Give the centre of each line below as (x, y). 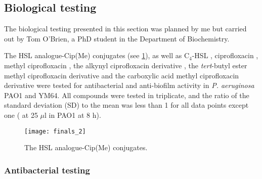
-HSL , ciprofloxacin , (225, 55)
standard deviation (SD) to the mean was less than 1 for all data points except (126, 105)
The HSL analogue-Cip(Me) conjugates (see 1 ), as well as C (97, 55)
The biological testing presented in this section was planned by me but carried (125, 29)
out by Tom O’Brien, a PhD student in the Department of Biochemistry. (117, 38)
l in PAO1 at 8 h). (73, 115)
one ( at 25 (21, 115)
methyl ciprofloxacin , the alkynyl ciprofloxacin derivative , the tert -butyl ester (126, 65)
